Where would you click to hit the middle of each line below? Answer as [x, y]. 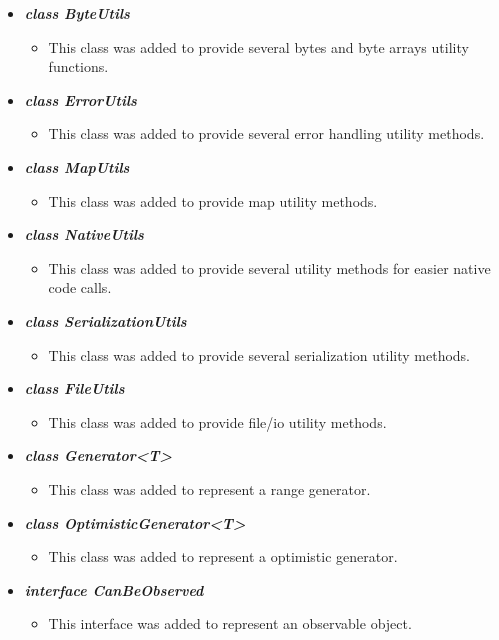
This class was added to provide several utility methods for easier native [269, 267]
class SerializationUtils [105, 320]
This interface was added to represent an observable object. [230, 623]
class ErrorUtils [80, 99]
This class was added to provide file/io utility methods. [217, 421]
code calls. [80, 287]
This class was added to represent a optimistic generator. [223, 556]
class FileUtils [74, 388]
